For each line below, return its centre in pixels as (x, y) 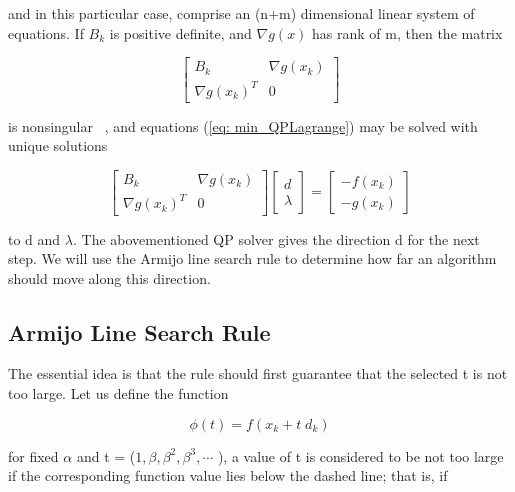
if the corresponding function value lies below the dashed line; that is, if (228, 475)
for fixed (33, 455)
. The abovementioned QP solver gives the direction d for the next (276, 238)
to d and (34, 238)
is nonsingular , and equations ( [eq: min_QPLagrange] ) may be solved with (243, 125)
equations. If (46, 32)
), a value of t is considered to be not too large (360, 455)
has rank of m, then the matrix (407, 32)
